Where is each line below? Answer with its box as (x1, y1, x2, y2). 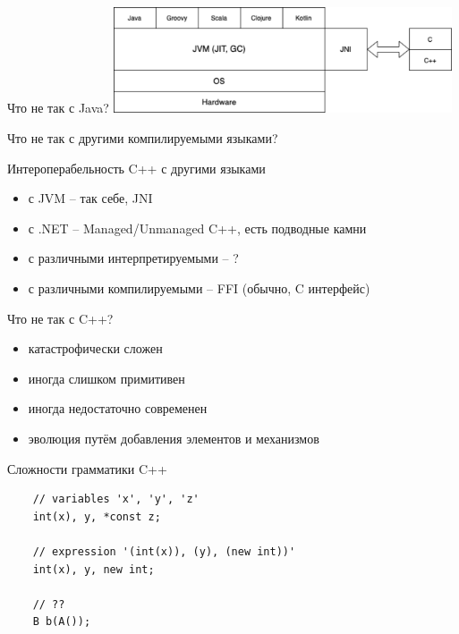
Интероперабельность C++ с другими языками (7, 158, 266, 177)
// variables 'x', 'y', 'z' (32, 493, 200, 506)
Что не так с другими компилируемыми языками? (7, 129, 278, 148)
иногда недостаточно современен (28, 399, 208, 418)
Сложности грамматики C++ (7, 459, 167, 478)
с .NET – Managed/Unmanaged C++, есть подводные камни (28, 218, 367, 237)
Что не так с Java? (7, 98, 109, 117)
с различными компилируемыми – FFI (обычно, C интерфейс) (28, 279, 370, 298)
